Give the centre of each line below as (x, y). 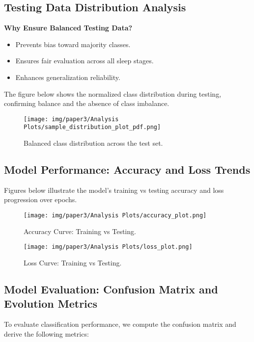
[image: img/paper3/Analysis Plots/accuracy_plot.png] (115, 216)
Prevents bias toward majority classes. (73, 44)
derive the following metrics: (46, 333)
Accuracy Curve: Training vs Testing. (80, 231)
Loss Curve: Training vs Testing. (73, 262)
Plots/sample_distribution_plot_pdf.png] (92, 127)
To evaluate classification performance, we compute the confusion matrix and (120, 324)
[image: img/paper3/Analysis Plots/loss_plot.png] (108, 247)
